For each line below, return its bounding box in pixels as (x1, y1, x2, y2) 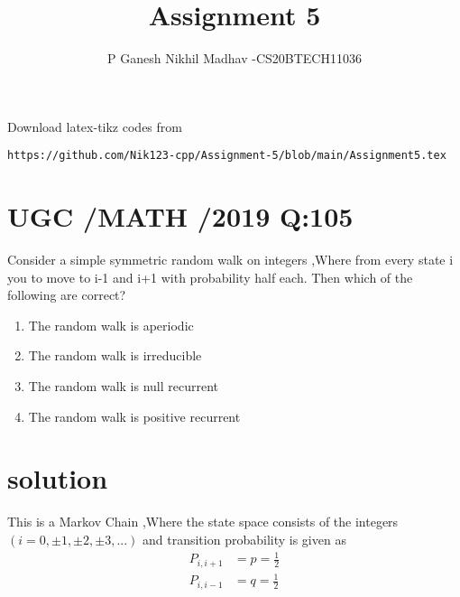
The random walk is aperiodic (28, 315, 194, 334)
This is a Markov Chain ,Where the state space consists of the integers (7, 512, 399, 531)
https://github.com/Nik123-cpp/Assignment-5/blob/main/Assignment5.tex (7, 149, 446, 163)
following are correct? (7, 285, 126, 304)
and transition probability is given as (143, 529, 346, 548)
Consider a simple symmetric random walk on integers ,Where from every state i (7, 250, 454, 269)
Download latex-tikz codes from (7, 117, 182, 135)
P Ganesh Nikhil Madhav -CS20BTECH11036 (107, 49, 362, 68)
